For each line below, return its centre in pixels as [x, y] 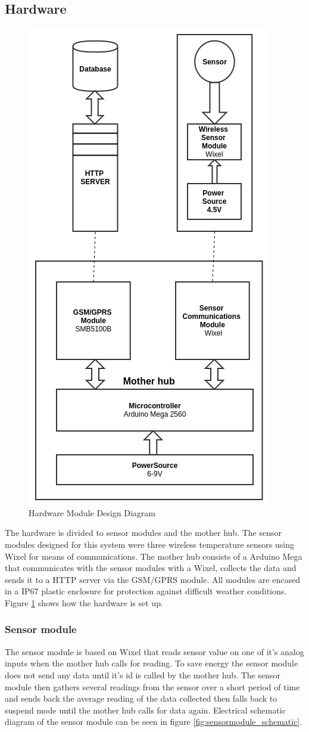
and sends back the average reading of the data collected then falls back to [141, 698]
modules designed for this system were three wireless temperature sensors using [149, 544]
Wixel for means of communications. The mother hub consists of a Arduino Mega [154, 556]
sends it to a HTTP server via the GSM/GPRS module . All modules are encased [152, 579]
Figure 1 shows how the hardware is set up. [84, 602]
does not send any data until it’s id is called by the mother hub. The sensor [143, 674]
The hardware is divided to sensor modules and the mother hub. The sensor [143, 533]
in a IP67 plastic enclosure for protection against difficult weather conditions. [146, 591]
